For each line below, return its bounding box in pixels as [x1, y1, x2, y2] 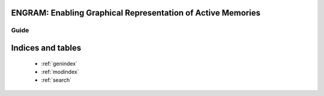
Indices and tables [11, 43, 82, 53]
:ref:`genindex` [41, 60, 78, 67]
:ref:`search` [41, 76, 72, 83]
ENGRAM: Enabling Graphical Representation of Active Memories [11, 8, 261, 18]
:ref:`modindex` [41, 68, 79, 75]
